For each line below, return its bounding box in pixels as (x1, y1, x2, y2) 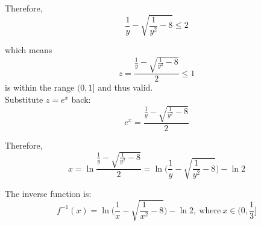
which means (5, 44, 52, 56)
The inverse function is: (5, 187, 92, 199)
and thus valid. (98, 81, 153, 94)
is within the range (5, 81, 75, 94)
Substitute (5, 92, 43, 105)
